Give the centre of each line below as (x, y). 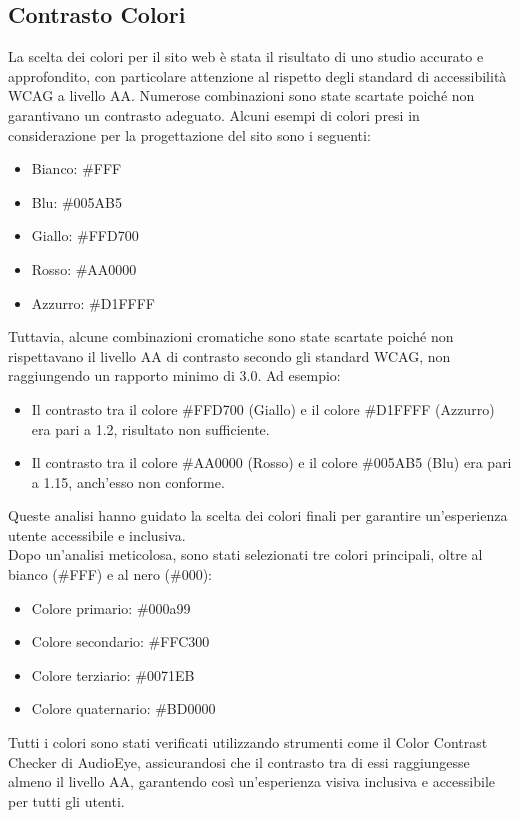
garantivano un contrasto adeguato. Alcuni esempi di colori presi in (214, 114)
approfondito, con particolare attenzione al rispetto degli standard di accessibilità (257, 75)
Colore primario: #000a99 (111, 607)
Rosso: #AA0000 (84, 268)
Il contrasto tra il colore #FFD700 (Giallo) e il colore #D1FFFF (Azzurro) (263, 408)
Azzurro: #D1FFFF (93, 302)
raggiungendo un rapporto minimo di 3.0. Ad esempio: (174, 375)
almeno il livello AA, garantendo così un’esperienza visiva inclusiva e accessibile (252, 781)
